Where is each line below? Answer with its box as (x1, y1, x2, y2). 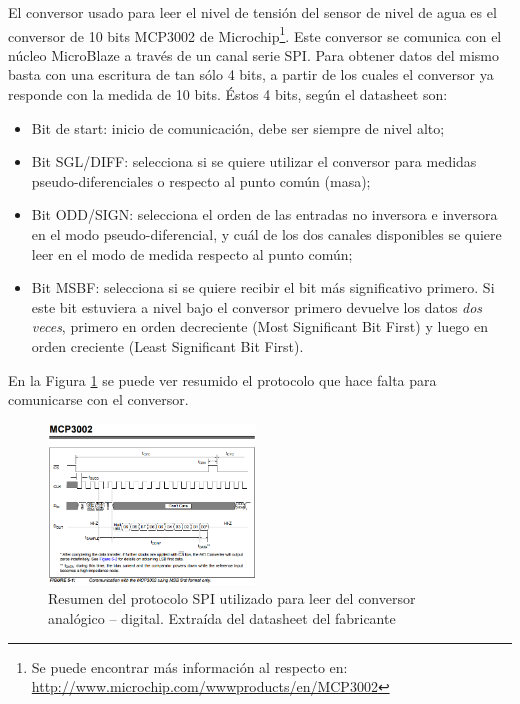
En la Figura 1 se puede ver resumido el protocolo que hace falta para (8, 369, 437, 390)
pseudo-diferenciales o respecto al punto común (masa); (31, 170, 371, 191)
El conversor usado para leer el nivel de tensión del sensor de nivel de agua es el (8, 2, 497, 22)
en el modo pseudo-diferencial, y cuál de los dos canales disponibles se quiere (31, 224, 502, 244)
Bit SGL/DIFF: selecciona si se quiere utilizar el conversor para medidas (31, 151, 477, 172)
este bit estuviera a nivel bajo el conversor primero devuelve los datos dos (31, 296, 483, 317)
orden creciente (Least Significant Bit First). (31, 335, 304, 356)
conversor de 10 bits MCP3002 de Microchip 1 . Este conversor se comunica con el (8, 22, 502, 46)
